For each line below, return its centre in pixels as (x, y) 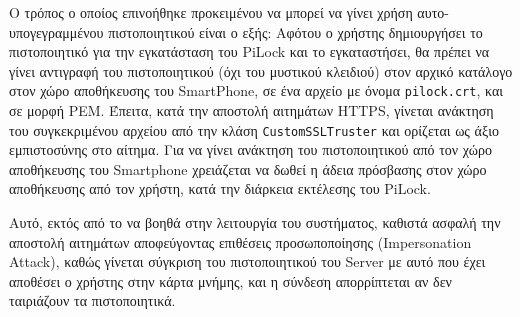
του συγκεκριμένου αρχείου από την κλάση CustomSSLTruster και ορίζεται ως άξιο (254, 129)
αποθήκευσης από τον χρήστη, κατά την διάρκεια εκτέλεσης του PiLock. (220, 188)
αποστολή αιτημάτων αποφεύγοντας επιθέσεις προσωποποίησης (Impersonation (240, 241)
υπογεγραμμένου (56, 31)
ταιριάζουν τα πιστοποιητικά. (92, 300)
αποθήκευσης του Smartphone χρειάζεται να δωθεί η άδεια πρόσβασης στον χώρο (248, 168)
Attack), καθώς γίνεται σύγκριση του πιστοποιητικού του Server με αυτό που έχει (247, 261)
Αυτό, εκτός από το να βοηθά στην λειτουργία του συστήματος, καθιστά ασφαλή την (255, 222)
